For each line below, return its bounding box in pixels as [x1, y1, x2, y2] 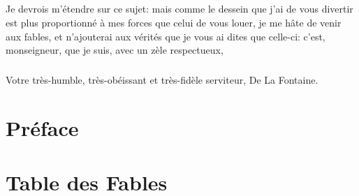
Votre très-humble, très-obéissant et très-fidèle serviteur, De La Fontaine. [6, 73, 318, 87]
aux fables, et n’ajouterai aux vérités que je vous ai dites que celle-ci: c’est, [6, 29, 325, 43]
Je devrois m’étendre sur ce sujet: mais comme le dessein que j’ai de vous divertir [6, 1, 353, 16]
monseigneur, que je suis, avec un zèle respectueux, [6, 43, 224, 57]
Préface [6, 113, 79, 142]
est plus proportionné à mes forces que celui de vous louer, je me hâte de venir [6, 15, 342, 29]
